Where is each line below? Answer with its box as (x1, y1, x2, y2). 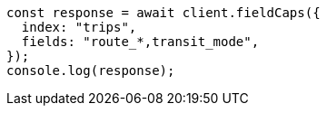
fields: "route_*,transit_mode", (21, 34, 260, 49)
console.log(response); (6, 63, 175, 78)
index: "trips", (21, 20, 137, 34)
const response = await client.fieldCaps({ (6, 5, 321, 20)
